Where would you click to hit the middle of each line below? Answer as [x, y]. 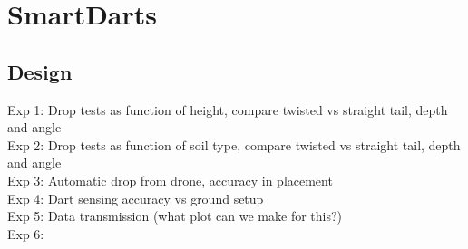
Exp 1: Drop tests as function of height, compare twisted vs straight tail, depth [228, 109]
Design [40, 71]
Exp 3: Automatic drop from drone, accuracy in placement [170, 180]
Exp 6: [26, 233]
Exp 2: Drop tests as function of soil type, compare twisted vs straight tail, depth [234, 144]
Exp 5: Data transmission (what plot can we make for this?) [175, 216]
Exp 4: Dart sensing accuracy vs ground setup [136, 198]
